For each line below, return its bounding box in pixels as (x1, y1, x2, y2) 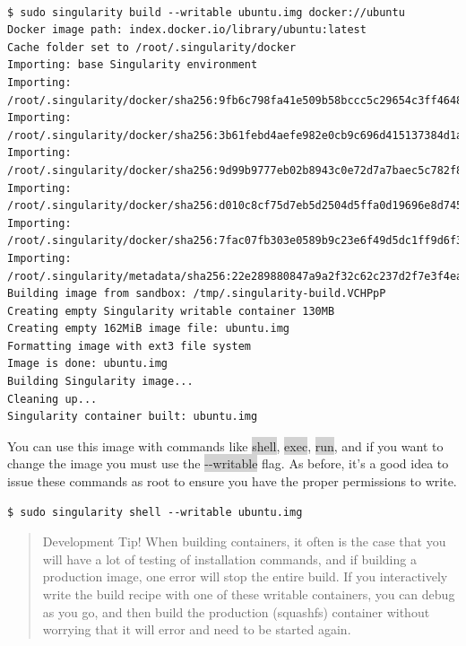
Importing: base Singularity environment (7, 58, 258, 72)
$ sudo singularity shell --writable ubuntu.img (7, 505, 303, 519)
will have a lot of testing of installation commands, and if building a (42, 549, 417, 568)
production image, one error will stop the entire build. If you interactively (42, 567, 448, 586)
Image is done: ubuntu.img (7, 357, 168, 371)
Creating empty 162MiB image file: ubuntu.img (7, 322, 289, 336)
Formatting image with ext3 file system (7, 339, 252, 353)
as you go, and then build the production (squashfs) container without (42, 602, 430, 621)
